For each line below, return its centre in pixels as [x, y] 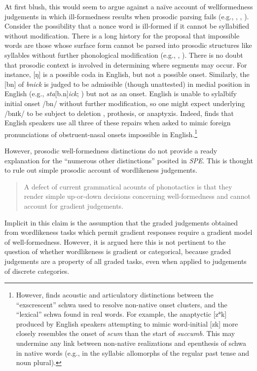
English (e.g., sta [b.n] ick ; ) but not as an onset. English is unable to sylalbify [121, 93]
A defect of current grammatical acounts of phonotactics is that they [128, 186]
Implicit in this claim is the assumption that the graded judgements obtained [121, 222]
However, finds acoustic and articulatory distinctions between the [115, 295]
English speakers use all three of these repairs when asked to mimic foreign [118, 123]
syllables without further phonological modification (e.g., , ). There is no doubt [124, 55]
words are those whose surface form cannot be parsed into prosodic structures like [128, 45]
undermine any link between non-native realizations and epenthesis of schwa [131, 343]
